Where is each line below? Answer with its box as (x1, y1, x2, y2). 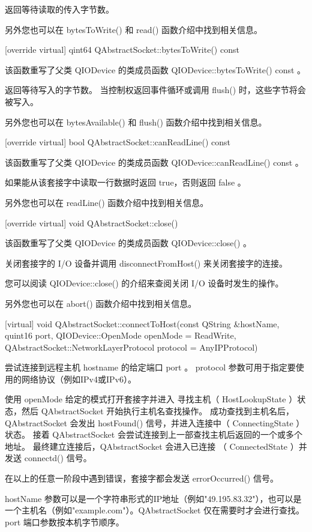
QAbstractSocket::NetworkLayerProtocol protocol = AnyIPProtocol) (5, 340, 258, 353)
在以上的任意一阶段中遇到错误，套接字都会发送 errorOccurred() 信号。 (5, 472, 278, 485)
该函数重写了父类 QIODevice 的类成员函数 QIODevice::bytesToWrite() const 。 (5, 63, 306, 76)
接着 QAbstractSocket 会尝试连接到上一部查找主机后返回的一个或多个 (32, 428, 302, 441)
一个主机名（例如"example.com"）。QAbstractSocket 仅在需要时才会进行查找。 (5, 504, 305, 516)
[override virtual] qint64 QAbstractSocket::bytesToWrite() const (5, 43, 239, 56)
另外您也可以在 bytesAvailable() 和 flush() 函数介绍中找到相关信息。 (5, 115, 267, 128)
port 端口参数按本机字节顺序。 (5, 515, 124, 528)
